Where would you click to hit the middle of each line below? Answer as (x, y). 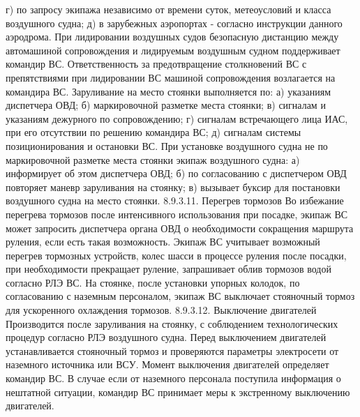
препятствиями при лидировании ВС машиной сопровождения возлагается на (171, 77)
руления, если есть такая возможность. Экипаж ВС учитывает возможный (163, 242)
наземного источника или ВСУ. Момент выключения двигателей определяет (167, 364)
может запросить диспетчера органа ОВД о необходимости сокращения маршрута (180, 228)
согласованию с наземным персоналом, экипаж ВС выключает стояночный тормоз (180, 296)
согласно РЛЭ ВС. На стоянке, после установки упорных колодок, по (153, 282)
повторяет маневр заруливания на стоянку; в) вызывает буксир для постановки (173, 187)
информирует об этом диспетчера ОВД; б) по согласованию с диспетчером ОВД (176, 173)
